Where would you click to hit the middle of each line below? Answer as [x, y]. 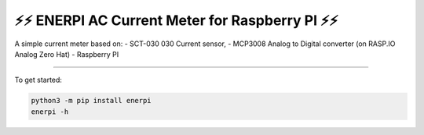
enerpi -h [50, 112]
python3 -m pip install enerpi [91, 101]
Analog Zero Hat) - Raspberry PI [67, 54]
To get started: [38, 80]
